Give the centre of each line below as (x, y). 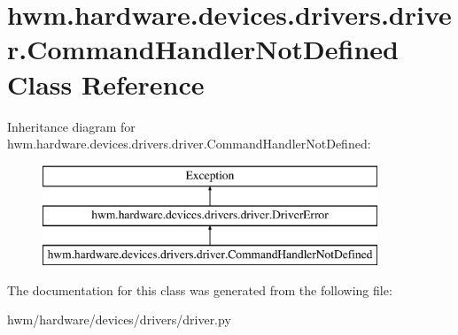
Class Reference (106, 84)
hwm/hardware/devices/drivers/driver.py (119, 320)
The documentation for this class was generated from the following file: (200, 289)
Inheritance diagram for (71, 126)
